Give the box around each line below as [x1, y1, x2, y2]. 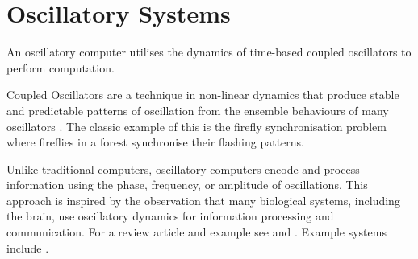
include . [6, 239, 49, 256]
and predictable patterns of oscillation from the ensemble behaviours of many [6, 101, 389, 118]
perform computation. [6, 59, 115, 76]
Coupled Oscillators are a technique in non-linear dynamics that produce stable [6, 86, 399, 103]
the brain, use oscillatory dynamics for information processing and [6, 208, 334, 224]
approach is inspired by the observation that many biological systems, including [6, 191, 400, 208]
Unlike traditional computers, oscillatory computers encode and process [6, 160, 360, 177]
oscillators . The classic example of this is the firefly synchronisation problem [6, 117, 387, 134]
